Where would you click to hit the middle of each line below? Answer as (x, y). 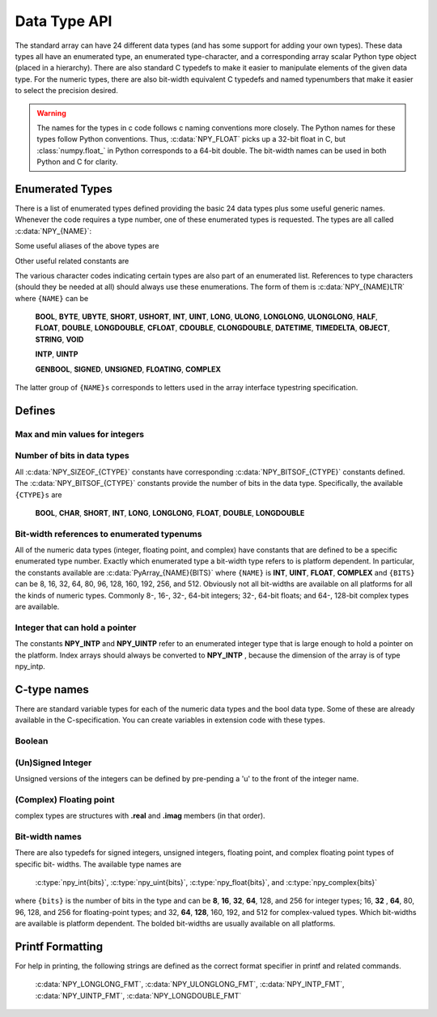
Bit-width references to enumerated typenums (108, 534)
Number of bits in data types (72, 456)
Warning (51, 113)
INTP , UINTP (57, 354)
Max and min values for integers (80, 434)
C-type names (52, 689)
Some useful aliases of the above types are (87, 246)
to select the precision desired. (67, 91)
